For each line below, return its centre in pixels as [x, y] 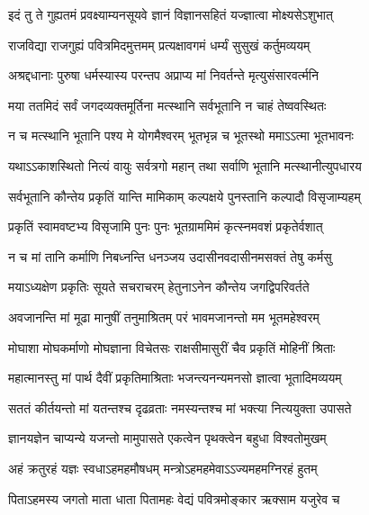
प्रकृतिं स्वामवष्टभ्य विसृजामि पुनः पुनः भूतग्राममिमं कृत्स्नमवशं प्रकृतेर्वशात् [166, 226]
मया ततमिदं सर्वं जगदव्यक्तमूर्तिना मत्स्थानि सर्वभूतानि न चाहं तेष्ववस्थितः [167, 105]
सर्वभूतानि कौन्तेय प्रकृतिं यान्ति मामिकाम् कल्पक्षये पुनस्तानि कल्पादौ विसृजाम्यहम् [184, 196]
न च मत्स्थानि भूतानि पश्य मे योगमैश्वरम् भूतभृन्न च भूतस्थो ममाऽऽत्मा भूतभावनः [181, 136]
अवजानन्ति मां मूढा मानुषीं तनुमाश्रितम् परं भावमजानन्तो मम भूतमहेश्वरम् [164, 316]
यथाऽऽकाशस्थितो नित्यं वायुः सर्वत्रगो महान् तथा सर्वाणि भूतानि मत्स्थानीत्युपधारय [185, 165]
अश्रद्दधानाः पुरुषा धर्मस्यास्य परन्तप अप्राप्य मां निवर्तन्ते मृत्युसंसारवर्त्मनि [163, 75]
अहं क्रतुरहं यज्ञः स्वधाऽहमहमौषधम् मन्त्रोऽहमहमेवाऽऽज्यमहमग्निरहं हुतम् [163, 468]
